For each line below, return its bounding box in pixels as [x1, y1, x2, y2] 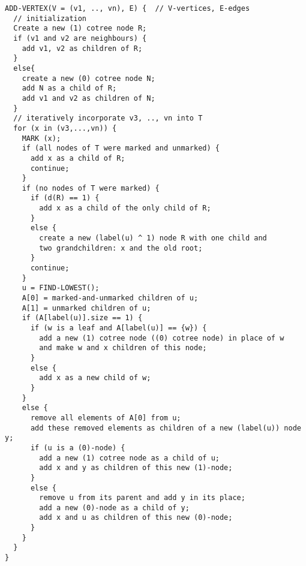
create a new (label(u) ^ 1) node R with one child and [39, 234, 267, 243]
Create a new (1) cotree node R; [13, 24, 147, 33]
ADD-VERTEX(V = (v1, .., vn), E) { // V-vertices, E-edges [5, 4, 250, 13]
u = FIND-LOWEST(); [22, 284, 100, 293]
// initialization [13, 14, 87, 23]
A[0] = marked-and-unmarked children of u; [22, 294, 199, 303]
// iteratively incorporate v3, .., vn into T [13, 114, 203, 123]
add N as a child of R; [22, 84, 117, 93]
